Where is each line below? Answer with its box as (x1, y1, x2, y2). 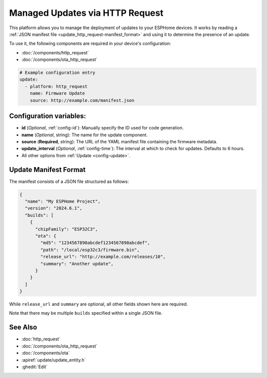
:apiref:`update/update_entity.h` (21, 357, 86, 363)
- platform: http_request (25, 84, 88, 89)
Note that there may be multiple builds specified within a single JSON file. (9, 310, 163, 316)
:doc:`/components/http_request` (21, 49, 89, 55)
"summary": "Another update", (40, 261, 114, 266)
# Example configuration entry (19, 70, 96, 76)
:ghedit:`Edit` (21, 364, 48, 370)
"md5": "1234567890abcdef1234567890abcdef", (40, 240, 150, 246)
